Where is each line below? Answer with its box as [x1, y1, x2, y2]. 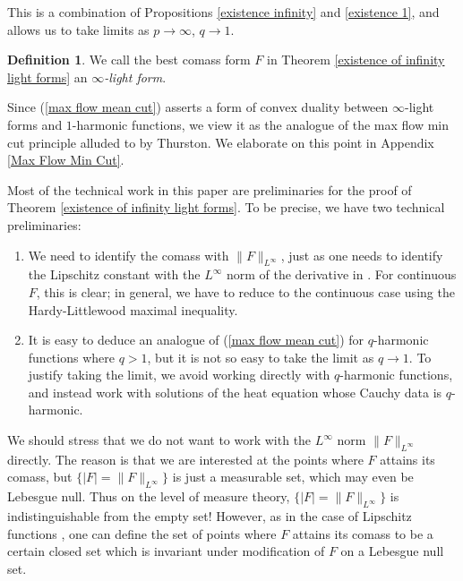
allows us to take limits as [7, 20, 150, 38]
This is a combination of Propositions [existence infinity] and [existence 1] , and [7, 3, 440, 21]
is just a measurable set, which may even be [172, 467, 414, 486]
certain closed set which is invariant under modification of [7, 542, 325, 560]
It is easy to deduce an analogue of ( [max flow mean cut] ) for [28, 330, 364, 349]
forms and [7, 115, 63, 133]
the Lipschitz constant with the [28, 265, 201, 284]
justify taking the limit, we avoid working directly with [28, 365, 330, 384]
